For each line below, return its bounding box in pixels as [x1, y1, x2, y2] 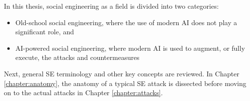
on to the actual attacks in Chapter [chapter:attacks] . [4, 87, 163, 98]
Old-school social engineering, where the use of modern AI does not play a [15, 17, 237, 27]
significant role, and [15, 27, 74, 37]
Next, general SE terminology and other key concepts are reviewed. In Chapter [4, 68, 239, 78]
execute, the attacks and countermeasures [15, 52, 140, 62]
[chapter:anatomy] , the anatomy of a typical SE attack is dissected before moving [4, 78, 247, 88]
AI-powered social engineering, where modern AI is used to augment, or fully [15, 43, 245, 53]
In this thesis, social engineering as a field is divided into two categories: [4, 1, 219, 11]
